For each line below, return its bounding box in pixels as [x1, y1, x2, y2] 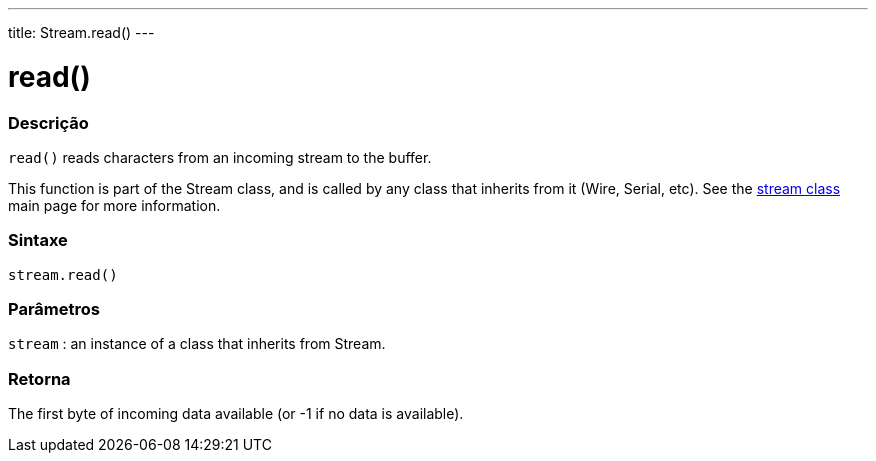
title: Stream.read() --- [8, 24, 155, 41]
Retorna [8, 368, 71, 389]
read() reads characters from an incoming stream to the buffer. [8, 148, 432, 166]
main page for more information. [8, 196, 221, 214]
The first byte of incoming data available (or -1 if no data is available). [8, 405, 464, 423]
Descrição [8, 112, 89, 133]
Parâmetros [8, 299, 100, 319]
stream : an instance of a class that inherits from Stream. [8, 335, 386, 353]
